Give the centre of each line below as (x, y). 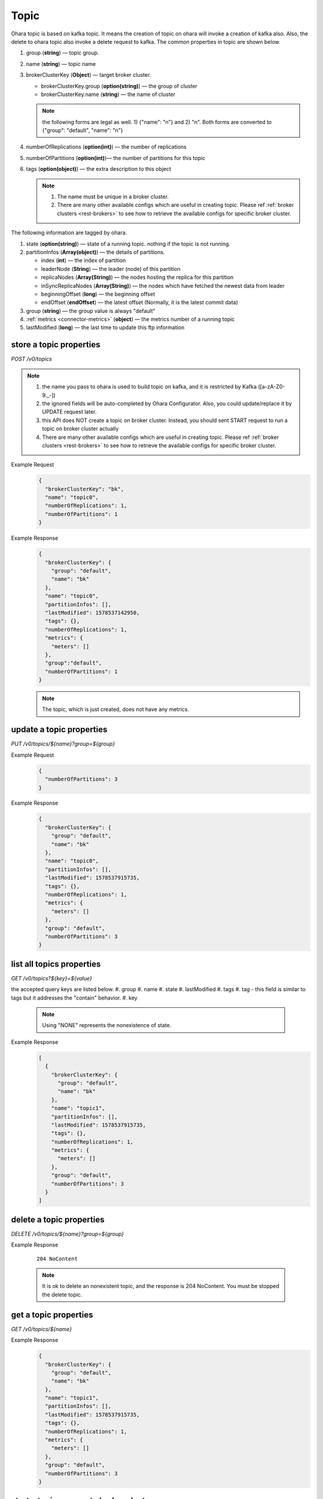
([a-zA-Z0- (272, 387)
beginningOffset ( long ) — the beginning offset (98, 294)
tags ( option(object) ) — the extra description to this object (99, 169)
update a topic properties (59, 729)
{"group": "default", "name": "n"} (83, 130)
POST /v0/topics (31, 359)
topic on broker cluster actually (80, 429)
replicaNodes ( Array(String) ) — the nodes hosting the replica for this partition (137, 277)
